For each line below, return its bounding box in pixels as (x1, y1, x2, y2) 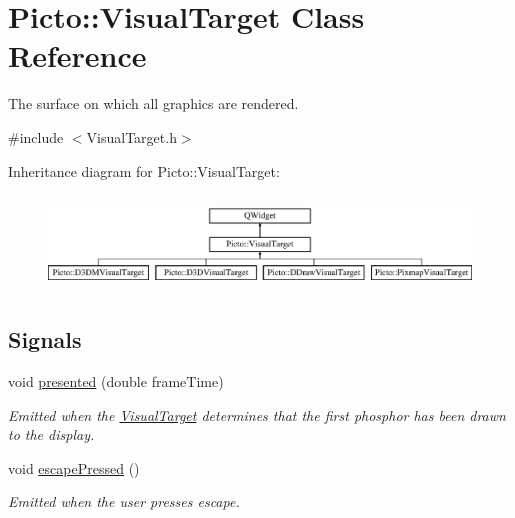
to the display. (8, 424, 95, 445)
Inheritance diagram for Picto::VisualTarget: (8, 160, 280, 181)
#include (8, 126, 64, 147)
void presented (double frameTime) (8, 371, 224, 392)
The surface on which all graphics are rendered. (8, 93, 299, 114)
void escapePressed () (8, 457, 140, 478)
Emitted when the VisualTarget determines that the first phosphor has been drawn (8, 404, 506, 425)
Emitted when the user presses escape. (8, 491, 240, 512)
